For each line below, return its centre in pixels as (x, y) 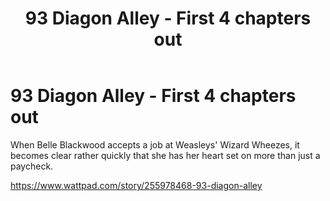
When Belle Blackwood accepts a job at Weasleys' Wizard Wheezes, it (155, 144)
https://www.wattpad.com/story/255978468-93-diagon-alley (136, 185)
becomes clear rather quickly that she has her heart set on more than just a (165, 155)
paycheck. (32, 166)
